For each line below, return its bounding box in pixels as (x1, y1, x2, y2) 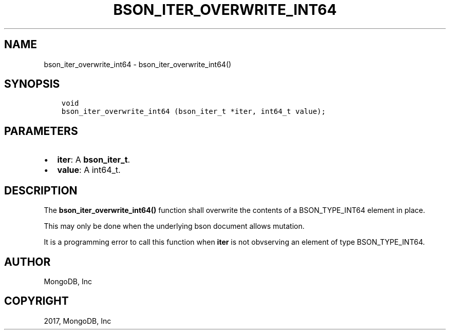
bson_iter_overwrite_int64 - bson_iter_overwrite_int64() (44, 60, 232, 69)
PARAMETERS (4, 124, 78, 137)
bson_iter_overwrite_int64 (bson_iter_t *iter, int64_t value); (61, 107, 326, 116)
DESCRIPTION (4, 184, 78, 197)
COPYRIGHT (4, 294, 69, 308)
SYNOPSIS (4, 77, 60, 91)
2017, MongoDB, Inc (44, 316, 111, 325)
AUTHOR (4, 255, 51, 268)
